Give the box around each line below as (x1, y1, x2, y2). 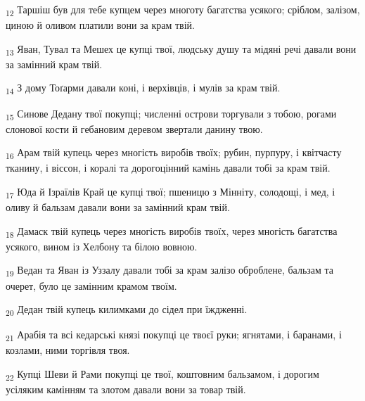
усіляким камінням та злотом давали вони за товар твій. (6, 382, 246, 397)
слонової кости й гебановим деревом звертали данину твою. (6, 121, 263, 136)
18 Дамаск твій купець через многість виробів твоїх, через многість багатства (6, 223, 338, 240)
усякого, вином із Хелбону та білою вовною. (6, 238, 198, 253)
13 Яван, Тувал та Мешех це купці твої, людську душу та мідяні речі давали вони (6, 41, 357, 58)
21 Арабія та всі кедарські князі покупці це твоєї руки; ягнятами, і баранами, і (6, 327, 342, 344)
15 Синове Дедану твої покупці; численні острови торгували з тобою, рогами (6, 106, 337, 122)
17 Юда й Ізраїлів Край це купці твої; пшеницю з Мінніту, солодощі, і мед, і (6, 184, 335, 200)
